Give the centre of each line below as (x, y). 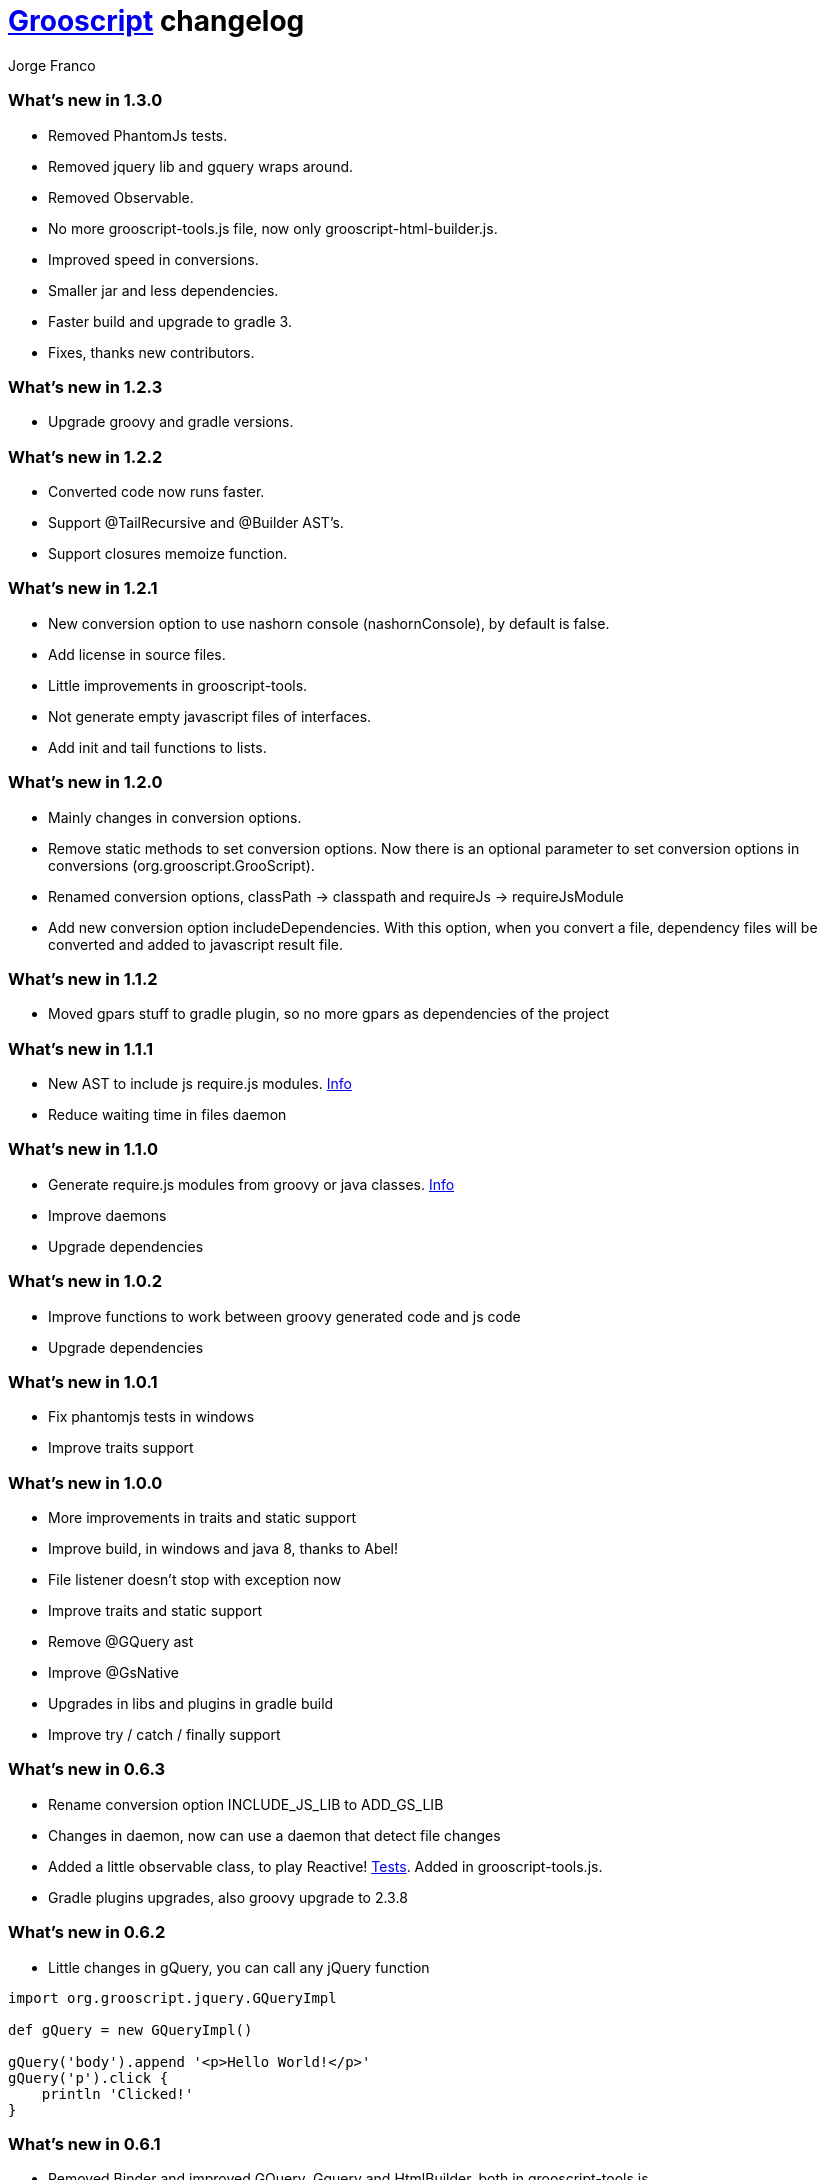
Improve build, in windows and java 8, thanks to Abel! (223, 1548)
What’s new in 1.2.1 (83, 588)
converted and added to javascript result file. (196, 944)
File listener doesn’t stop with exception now (195, 1579)
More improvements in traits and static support (202, 1517)
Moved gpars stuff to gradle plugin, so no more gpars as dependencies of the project (329, 1014)
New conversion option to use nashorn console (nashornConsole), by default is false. (329, 623)
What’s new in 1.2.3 (85, 386)
